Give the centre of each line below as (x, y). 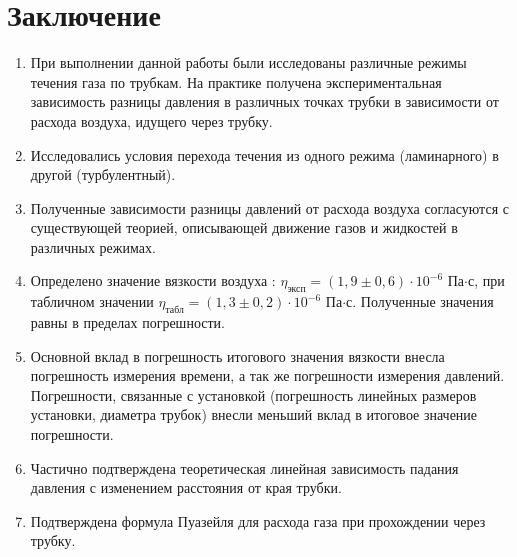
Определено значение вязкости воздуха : (153, 280)
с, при (486, 280)
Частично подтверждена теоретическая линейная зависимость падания (244, 467)
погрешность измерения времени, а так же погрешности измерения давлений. (267, 375)
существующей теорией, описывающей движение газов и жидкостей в (244, 227)
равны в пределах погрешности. (127, 322)
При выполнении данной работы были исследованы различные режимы (248, 62)
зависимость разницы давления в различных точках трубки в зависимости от (264, 101)
